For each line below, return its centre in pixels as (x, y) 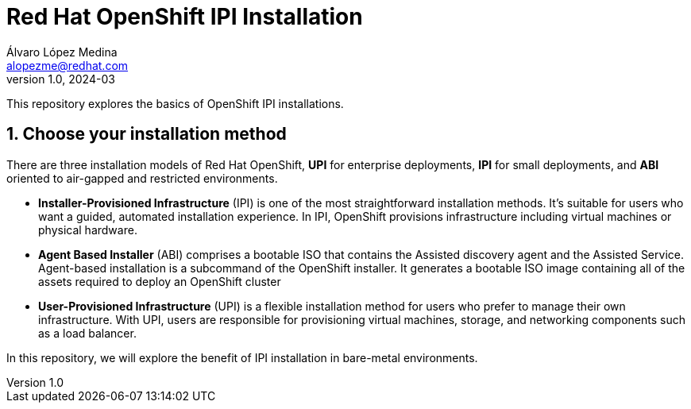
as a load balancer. (87, 333)
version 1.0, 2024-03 (61, 79)
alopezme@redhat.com (68, 65)
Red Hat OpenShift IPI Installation (185, 17)
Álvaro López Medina (62, 52)
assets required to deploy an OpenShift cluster (160, 281)
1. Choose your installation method (147, 134)
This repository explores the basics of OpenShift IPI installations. (175, 103)
